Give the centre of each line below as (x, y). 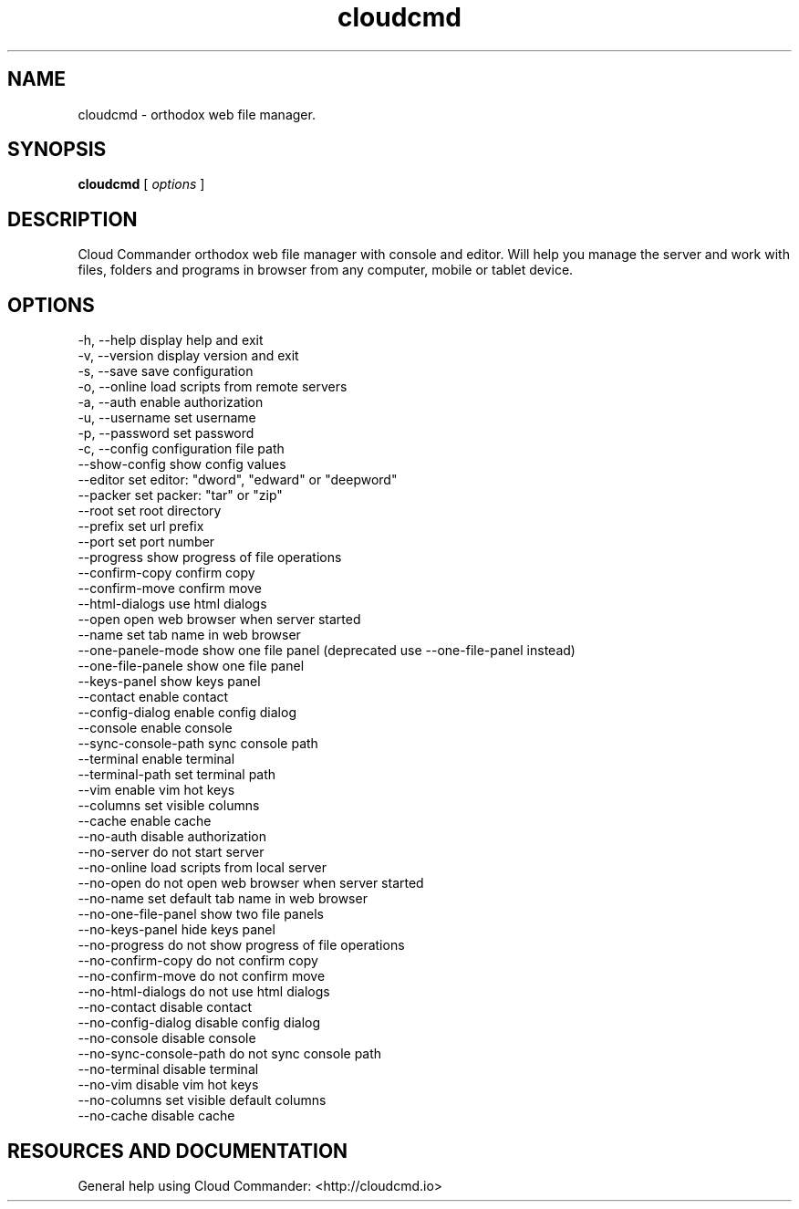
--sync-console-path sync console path (198, 744)
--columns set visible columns (169, 806)
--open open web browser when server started (219, 620)
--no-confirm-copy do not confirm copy (198, 961)
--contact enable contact (153, 697)
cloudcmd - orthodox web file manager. (197, 114)
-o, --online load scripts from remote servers (213, 387)
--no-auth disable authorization (172, 837)
